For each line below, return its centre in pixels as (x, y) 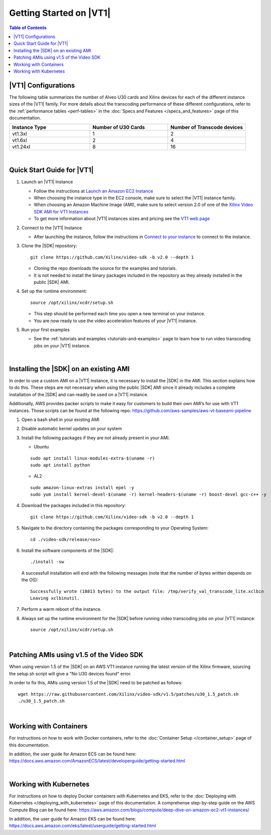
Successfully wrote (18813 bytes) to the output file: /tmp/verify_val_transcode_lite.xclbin (147, 591)
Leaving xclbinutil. (55, 598)
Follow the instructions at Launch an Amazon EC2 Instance (93, 191)
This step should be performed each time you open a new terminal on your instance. (119, 314)
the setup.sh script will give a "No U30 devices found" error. (70, 673)
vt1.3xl (19, 134)
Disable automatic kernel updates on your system (72, 429)
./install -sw (47, 562)
